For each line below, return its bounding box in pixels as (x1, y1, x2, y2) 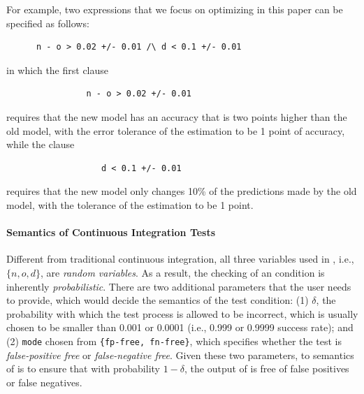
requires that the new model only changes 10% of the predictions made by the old (6, 184, 357, 198)
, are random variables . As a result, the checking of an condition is (40, 265, 325, 279)
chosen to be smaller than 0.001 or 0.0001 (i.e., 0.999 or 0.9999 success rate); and (6, 320, 354, 335)
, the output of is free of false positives (184, 361, 349, 376)
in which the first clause (6, 62, 109, 77)
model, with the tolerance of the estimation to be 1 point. (6, 197, 254, 212)
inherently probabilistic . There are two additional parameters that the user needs (6, 279, 351, 293)
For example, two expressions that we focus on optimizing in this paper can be (6, 2, 343, 16)
